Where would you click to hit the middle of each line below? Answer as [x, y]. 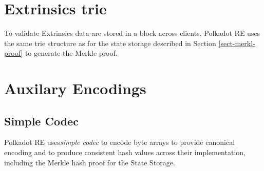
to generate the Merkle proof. [71, 53]
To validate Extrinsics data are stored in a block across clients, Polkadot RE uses [132, 33]
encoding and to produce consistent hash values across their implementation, [125, 152]
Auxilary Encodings [75, 88]
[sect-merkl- [237, 43]
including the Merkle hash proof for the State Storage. [90, 162]
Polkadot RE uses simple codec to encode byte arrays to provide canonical [120, 142]
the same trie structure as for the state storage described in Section [110, 43]
